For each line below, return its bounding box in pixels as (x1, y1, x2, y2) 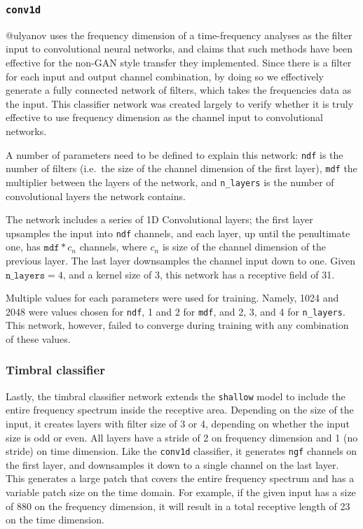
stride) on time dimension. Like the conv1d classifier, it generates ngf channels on (6, 444, 357, 458)
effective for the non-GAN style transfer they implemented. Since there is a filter (6, 55, 352, 69)
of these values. (6, 331, 71, 346)
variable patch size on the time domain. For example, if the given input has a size (6, 485, 356, 500)
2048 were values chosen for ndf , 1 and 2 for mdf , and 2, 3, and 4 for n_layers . (6, 304, 345, 318)
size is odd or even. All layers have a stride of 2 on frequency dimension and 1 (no (6, 430, 358, 444)
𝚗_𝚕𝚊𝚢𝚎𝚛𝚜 (6, 270, 46, 281)
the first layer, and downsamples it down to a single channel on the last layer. (6, 457, 339, 472)
